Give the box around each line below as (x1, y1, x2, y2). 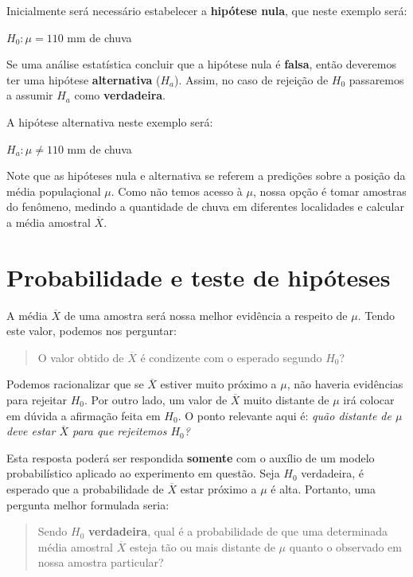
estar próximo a (180, 481, 257, 497)
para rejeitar (6, 392, 67, 408)
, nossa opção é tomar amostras (252, 182, 407, 199)
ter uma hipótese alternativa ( (6, 71, 161, 88)
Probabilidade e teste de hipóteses (6, 260, 391, 293)
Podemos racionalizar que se (6, 376, 144, 392)
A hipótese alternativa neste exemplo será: (6, 113, 213, 130)
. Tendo (357, 306, 395, 323)
